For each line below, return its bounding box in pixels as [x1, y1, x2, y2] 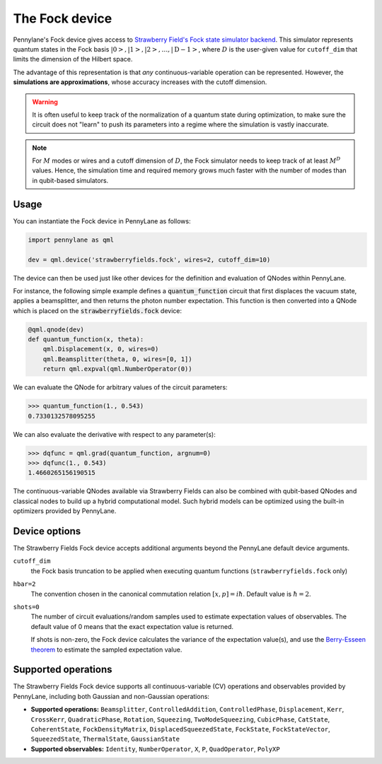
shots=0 [13, 603, 40, 611]
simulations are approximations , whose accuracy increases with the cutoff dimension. [13, 78, 267, 86]
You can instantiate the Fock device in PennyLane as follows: [13, 216, 191, 225]
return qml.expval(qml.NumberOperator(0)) [42, 365, 192, 373]
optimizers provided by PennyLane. [13, 507, 117, 515]
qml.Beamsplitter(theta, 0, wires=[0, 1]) [42, 355, 192, 363]
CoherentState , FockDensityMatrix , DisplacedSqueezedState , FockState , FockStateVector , [30, 724, 330, 733]
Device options [13, 525, 81, 537]
